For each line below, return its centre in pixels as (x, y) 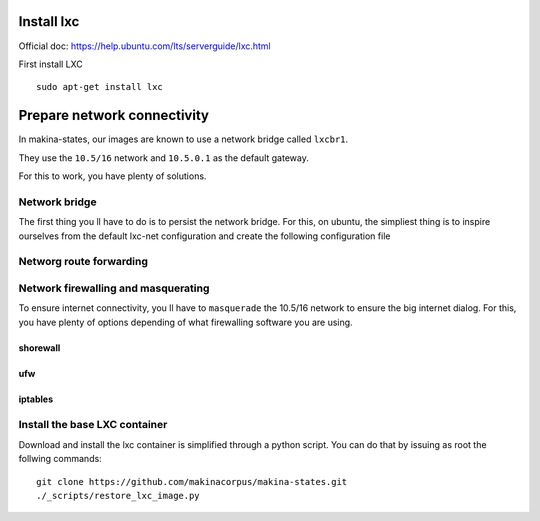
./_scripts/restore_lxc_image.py (118, 495)
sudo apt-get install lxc (100, 87)
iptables (36, 399)
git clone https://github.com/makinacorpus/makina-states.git (192, 481)
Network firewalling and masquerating (114, 288)
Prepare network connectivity (114, 115)
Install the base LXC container (93, 425)
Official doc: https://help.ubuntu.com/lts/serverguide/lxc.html (144, 46)
